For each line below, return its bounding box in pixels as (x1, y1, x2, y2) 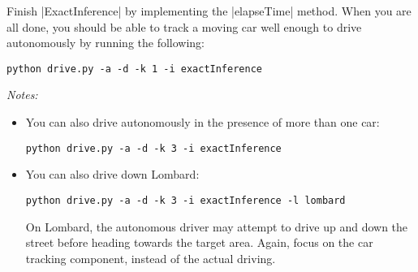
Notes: (6, 86, 38, 103)
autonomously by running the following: (6, 34, 205, 51)
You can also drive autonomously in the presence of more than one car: (25, 114, 380, 131)
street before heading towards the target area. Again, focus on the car (25, 234, 373, 251)
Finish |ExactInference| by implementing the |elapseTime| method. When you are (6, 2, 412, 19)
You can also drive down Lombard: (25, 166, 200, 183)
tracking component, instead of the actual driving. (25, 249, 276, 266)
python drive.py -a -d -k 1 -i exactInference (6, 63, 262, 75)
